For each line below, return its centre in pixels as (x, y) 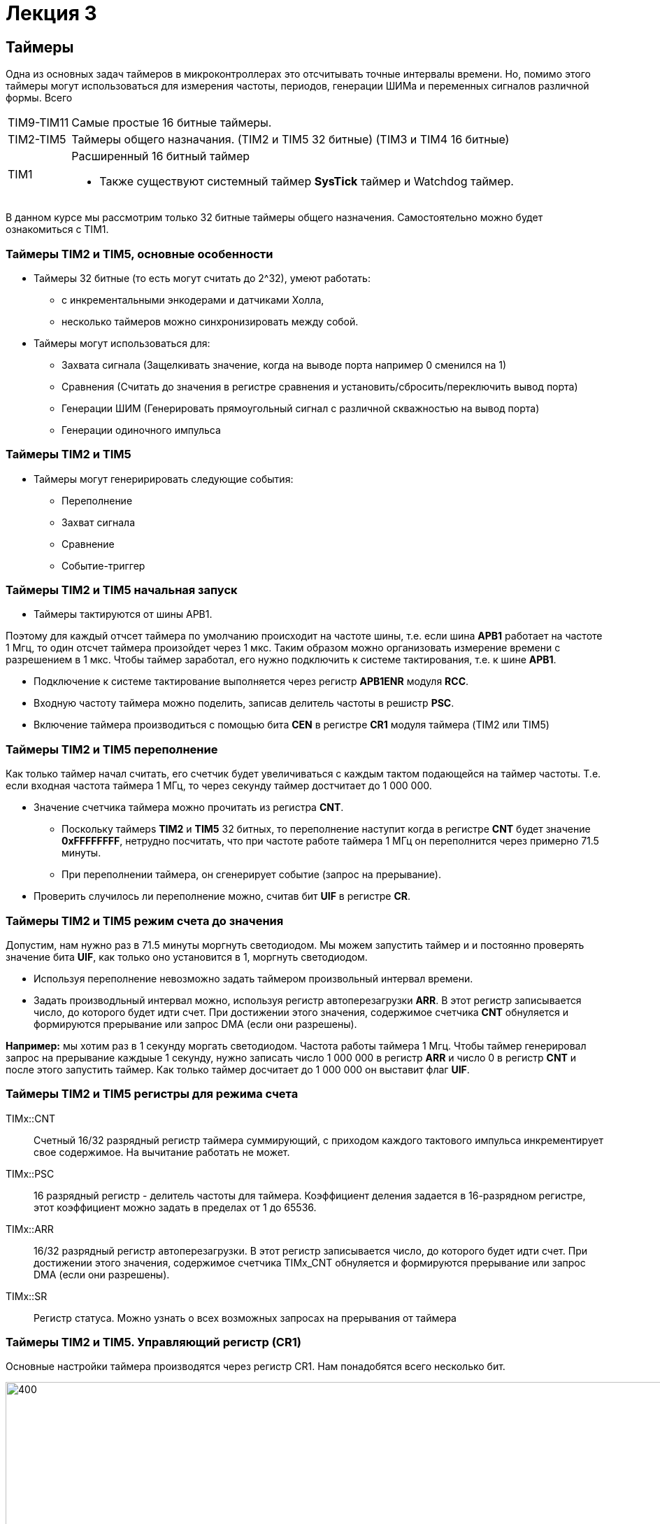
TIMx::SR (27, 1296)
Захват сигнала (98, 522)
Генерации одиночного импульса (141, 430)
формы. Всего (39, 98)
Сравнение (88, 544)
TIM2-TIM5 (37, 140)
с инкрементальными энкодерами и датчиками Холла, (193, 299)
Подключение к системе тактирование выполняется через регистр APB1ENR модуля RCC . (251, 682)
